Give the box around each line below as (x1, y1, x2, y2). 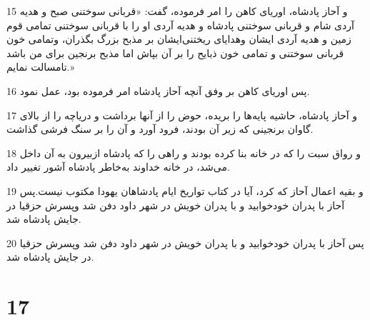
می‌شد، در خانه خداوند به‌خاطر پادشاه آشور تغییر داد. (6, 159, 230, 174)
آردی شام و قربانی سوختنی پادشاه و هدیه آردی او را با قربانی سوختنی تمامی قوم (6, 17, 354, 32)
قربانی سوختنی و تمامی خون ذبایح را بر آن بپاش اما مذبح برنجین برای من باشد (6, 45, 344, 60)
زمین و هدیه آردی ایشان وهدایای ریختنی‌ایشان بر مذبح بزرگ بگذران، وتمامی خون (6, 31, 351, 46)
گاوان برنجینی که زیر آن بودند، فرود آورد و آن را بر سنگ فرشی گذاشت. (6, 121, 314, 136)
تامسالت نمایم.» (6, 59, 75, 74)
